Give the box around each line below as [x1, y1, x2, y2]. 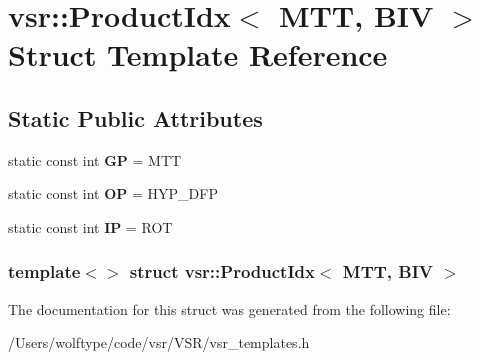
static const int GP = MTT [8, 149, 182, 170]
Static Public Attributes [8, 102, 263, 133]
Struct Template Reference [8, 34, 388, 75]
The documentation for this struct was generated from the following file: [8, 298, 451, 319]
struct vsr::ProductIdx [129, 259, 315, 284]
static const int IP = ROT [8, 216, 173, 237]
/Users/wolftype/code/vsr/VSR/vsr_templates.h [8, 332, 310, 353]
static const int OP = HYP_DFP [8, 183, 218, 204]
